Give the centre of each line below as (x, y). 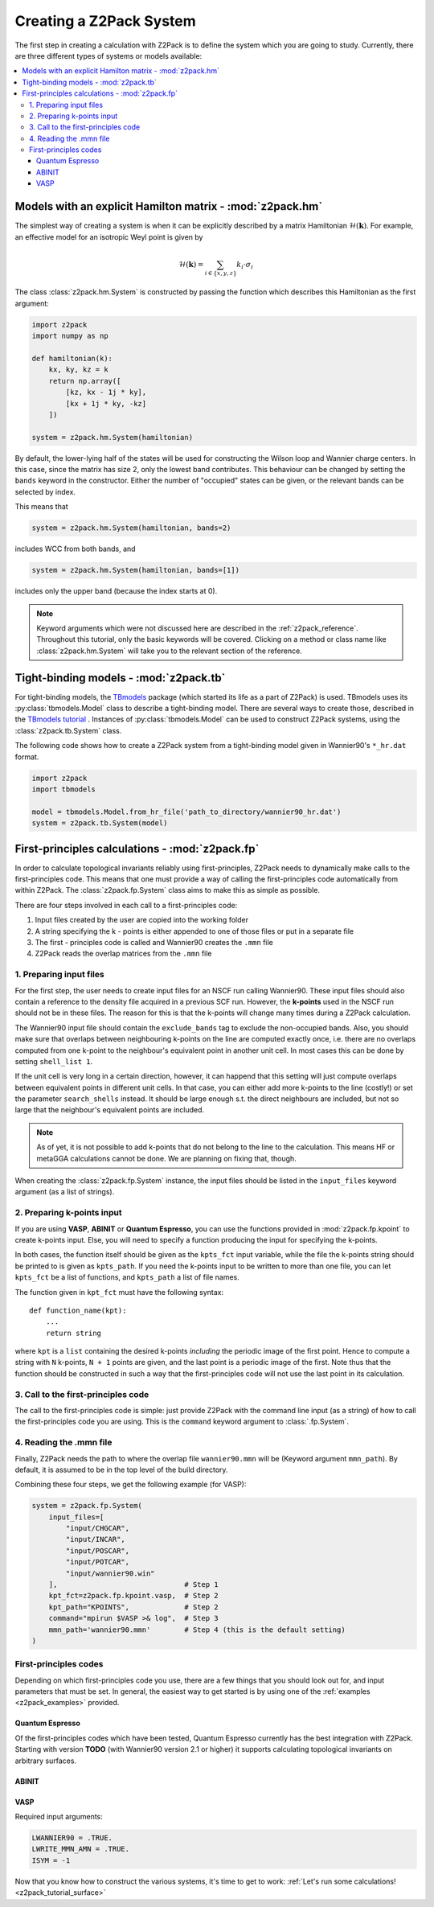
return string (74, 1333)
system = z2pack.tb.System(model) (100, 823)
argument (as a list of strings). (65, 1192)
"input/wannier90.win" (111, 1573)
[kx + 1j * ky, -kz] (106, 403)
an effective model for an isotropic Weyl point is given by (109, 236)
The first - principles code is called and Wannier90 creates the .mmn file (154, 943)
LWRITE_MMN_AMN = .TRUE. (81, 1849)
